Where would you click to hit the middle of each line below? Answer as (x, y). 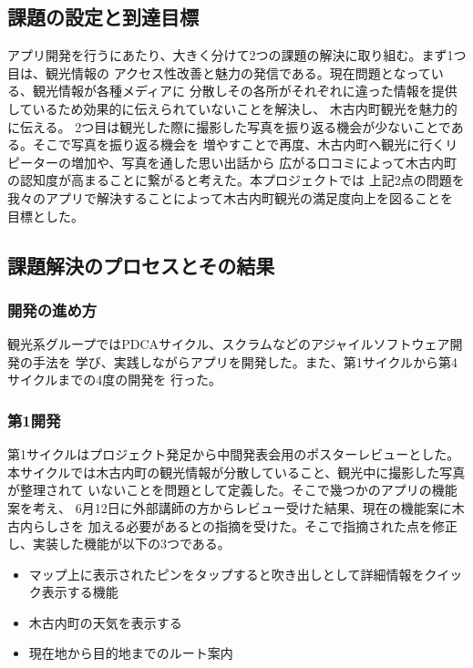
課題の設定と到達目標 (103, 17)
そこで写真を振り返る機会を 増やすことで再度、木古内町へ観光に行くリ (245, 144)
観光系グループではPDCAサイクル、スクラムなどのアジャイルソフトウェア (229, 344)
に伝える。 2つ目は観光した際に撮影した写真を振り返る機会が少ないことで (229, 126)
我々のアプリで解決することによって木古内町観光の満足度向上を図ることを (230, 197)
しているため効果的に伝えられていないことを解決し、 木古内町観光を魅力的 (232, 108)
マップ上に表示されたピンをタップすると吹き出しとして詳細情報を (226, 574)
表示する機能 (80, 592)
